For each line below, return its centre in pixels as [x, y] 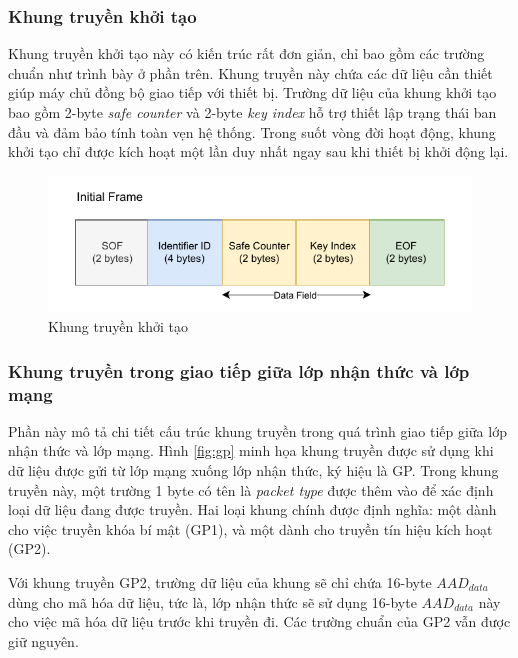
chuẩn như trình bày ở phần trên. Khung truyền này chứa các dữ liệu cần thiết [250, 72]
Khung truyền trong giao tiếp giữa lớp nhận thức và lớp [239, 370]
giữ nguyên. [43, 640]
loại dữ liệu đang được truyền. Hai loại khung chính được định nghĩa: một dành [252, 509]
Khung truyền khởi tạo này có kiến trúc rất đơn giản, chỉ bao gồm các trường [246, 53]
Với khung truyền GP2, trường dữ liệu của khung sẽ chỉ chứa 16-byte [220, 582]
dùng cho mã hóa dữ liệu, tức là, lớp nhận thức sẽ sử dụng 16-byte [212, 601]
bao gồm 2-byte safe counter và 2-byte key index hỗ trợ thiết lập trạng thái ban [252, 112]
